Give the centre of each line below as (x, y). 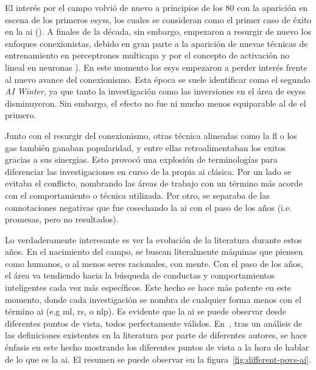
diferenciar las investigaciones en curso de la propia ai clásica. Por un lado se (148, 171)
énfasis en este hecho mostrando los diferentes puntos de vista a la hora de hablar (157, 347)
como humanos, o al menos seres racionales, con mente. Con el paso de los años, (154, 263)
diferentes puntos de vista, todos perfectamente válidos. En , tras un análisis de (154, 323)
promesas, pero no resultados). (62, 219)
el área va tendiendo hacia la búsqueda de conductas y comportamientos (140, 275)
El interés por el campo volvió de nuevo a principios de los (114, 7)
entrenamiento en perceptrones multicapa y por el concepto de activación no (147, 55)
